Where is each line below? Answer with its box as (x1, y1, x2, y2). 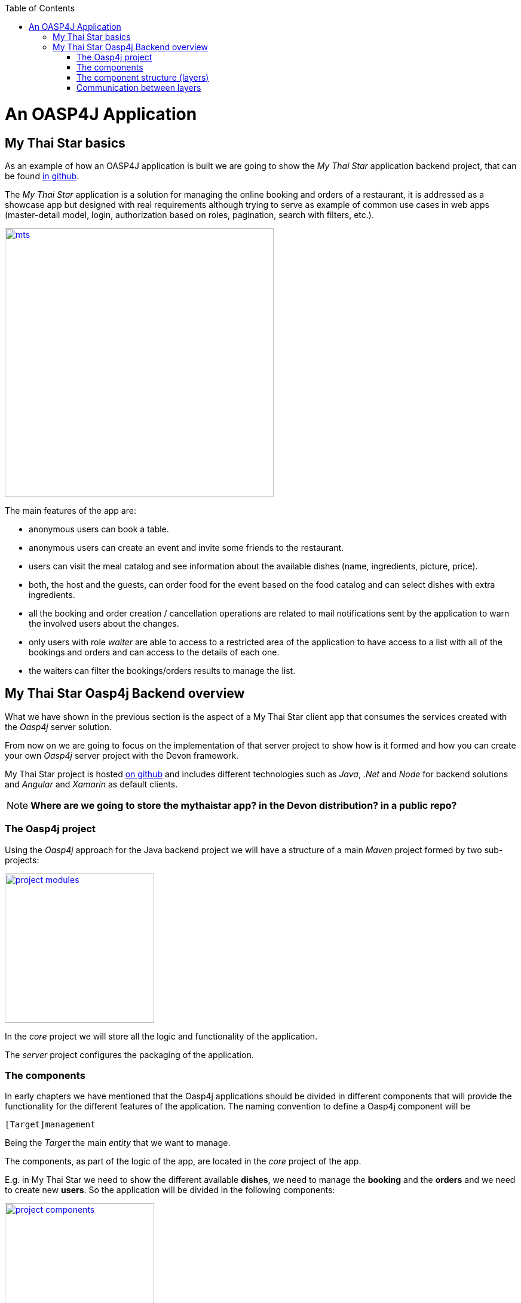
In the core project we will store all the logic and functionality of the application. (5, 1031, 318, 1041)
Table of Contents (5, 3, 75, 13)
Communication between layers (76, 82, 201, 93)
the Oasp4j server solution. (5, 721, 112, 732)
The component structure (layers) (76, 72, 209, 82)
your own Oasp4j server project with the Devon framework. (5, 750, 239, 761)
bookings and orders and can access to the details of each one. (29, 646, 280, 657)
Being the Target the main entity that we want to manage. (5, 1138, 231, 1148)
